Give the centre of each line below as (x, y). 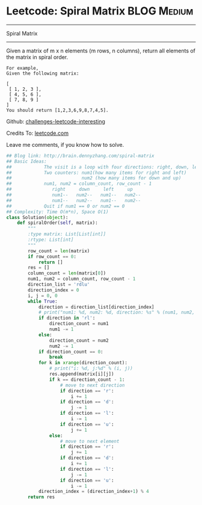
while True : (43, 301)
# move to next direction (92, 385)
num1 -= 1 (61, 329)
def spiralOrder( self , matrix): (57, 223)
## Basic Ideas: (26, 161)
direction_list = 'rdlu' (59, 285)
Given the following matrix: (43, 73)
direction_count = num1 (79, 324)
